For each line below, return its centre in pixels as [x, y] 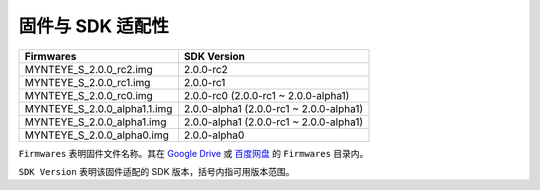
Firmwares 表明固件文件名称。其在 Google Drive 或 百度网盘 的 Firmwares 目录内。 [193, 153]
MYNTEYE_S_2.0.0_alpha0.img [96, 135]
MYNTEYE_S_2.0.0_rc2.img [89, 69]
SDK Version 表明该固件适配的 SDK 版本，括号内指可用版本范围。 [156, 171]
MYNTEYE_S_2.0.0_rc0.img [89, 95]
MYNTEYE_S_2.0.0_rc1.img [87, 82]
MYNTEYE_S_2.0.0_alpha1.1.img [98, 108]
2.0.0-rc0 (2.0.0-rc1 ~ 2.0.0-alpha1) [266, 95]
